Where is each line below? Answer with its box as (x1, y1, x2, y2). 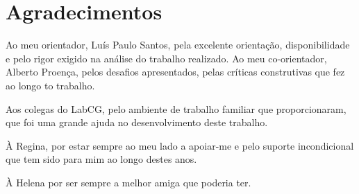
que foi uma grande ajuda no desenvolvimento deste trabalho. (6, 115, 268, 130)
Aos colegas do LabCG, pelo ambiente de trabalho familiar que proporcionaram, (6, 101, 347, 116)
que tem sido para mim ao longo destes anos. (6, 152, 197, 166)
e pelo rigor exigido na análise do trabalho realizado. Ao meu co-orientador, (6, 51, 327, 65)
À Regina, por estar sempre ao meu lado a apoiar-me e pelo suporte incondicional (6, 138, 354, 152)
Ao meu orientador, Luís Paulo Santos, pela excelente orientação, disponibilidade (6, 37, 350, 52)
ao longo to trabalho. (6, 78, 95, 92)
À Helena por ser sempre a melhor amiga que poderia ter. (6, 175, 251, 189)
